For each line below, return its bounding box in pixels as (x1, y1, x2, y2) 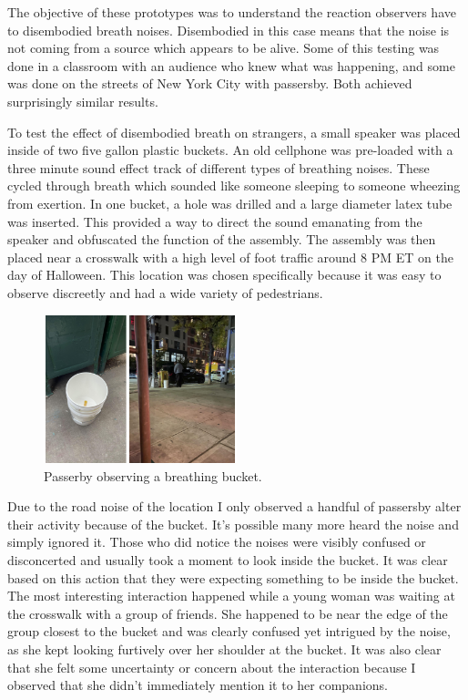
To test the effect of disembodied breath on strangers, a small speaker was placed (7, 122, 461, 141)
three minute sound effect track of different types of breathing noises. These (7, 158, 430, 177)
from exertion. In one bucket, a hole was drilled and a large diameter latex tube (7, 193, 453, 212)
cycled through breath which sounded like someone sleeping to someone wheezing (7, 176, 461, 195)
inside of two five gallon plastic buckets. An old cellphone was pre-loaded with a (7, 140, 453, 160)
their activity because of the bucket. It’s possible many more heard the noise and (7, 514, 459, 533)
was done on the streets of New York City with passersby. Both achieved (7, 74, 412, 93)
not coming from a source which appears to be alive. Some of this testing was (7, 38, 440, 57)
